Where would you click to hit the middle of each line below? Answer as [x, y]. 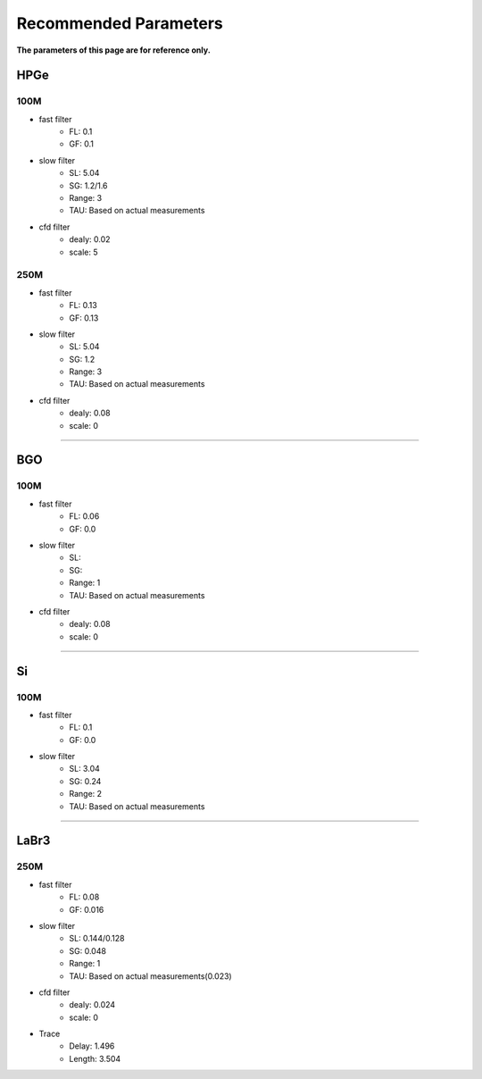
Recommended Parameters [120, 23]
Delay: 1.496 [92, 1046]
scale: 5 [83, 252]
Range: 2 [86, 794]
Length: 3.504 [95, 1058]
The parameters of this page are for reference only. [114, 50]
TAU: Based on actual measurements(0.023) [150, 976]
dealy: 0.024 [92, 1005]
